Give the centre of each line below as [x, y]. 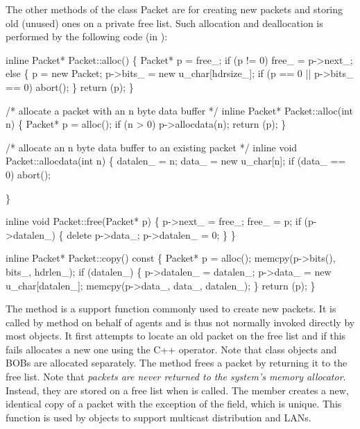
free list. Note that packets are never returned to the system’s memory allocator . [176, 377]
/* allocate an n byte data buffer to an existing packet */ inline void [152, 147]
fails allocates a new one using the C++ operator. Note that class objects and [171, 349]
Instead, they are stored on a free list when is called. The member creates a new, [177, 390]
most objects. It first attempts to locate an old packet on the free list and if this [176, 336]
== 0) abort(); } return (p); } [70, 86]
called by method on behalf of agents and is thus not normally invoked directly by [180, 322]
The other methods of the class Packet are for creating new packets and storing [174, 9]
